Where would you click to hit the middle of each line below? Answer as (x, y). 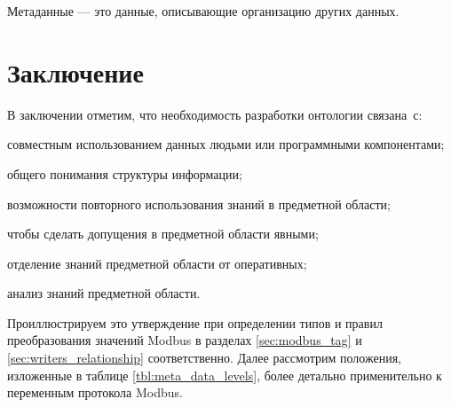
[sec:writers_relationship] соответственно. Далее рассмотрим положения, (204, 358)
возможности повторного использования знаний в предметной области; (199, 203)
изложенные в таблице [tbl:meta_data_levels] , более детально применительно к (225, 375)
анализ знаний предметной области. (104, 293)
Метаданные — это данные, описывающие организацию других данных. (203, 11)
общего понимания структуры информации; (125, 173)
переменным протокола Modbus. (95, 392)
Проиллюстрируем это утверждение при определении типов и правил (195, 322)
